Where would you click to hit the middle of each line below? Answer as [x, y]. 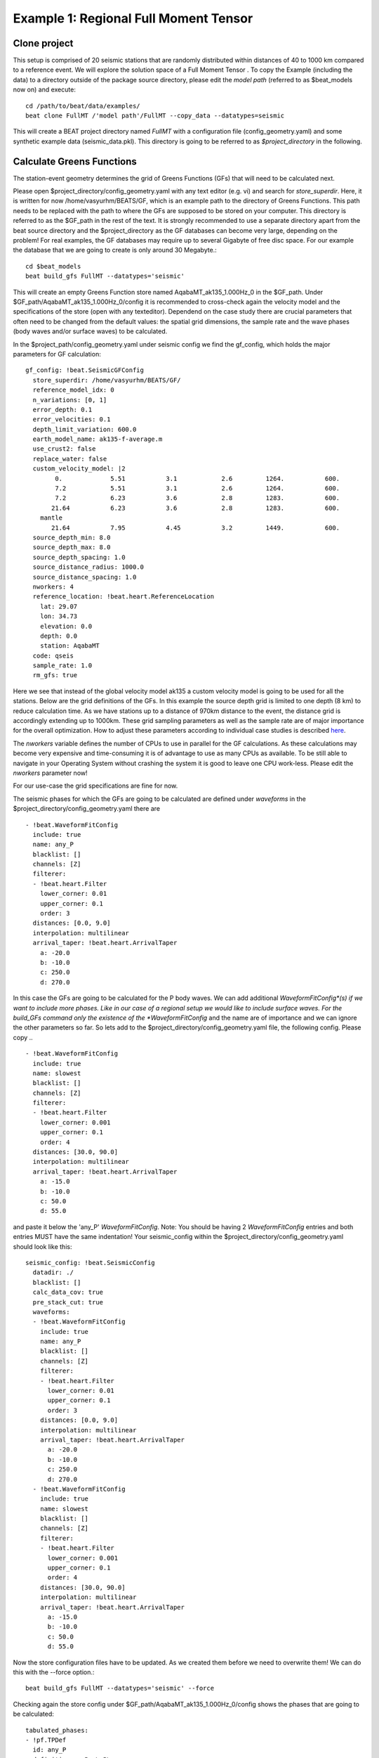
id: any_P [49, 1750]
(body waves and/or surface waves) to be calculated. [90, 331]
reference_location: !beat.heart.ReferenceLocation [123, 597]
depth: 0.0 [59, 636]
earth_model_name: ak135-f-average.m [98, 439]
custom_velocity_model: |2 [79, 469]
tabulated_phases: [57, 1730]
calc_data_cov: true [68, 1292]
